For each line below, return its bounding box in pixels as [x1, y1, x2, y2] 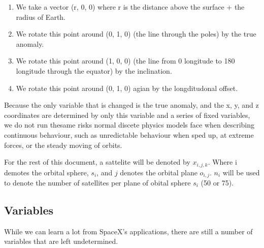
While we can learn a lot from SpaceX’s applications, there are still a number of [4, 226, 253, 236]
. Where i [208, 157, 237, 167]
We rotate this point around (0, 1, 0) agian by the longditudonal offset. [16, 82, 238, 93]
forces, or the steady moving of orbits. [4, 139, 122, 150]
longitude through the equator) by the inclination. [16, 65, 172, 76]
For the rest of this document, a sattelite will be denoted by [4, 157, 190, 167]
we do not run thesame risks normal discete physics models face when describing [4, 119, 255, 130]
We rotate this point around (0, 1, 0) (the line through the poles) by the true [16, 28, 256, 39]
